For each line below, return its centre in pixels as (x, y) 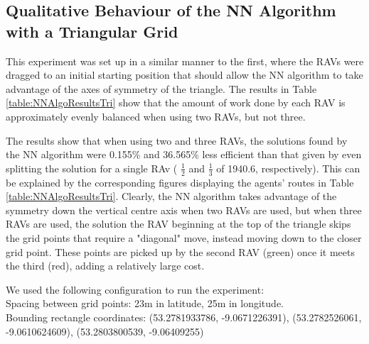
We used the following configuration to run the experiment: (135, 289)
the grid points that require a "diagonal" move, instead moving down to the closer (184, 237)
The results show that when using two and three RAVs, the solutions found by (177, 140)
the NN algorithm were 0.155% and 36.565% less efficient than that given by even (184, 154)
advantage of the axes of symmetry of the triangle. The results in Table (161, 88)
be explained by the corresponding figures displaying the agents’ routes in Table (180, 182)
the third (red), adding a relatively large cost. (105, 266)
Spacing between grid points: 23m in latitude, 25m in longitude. (145, 303)
